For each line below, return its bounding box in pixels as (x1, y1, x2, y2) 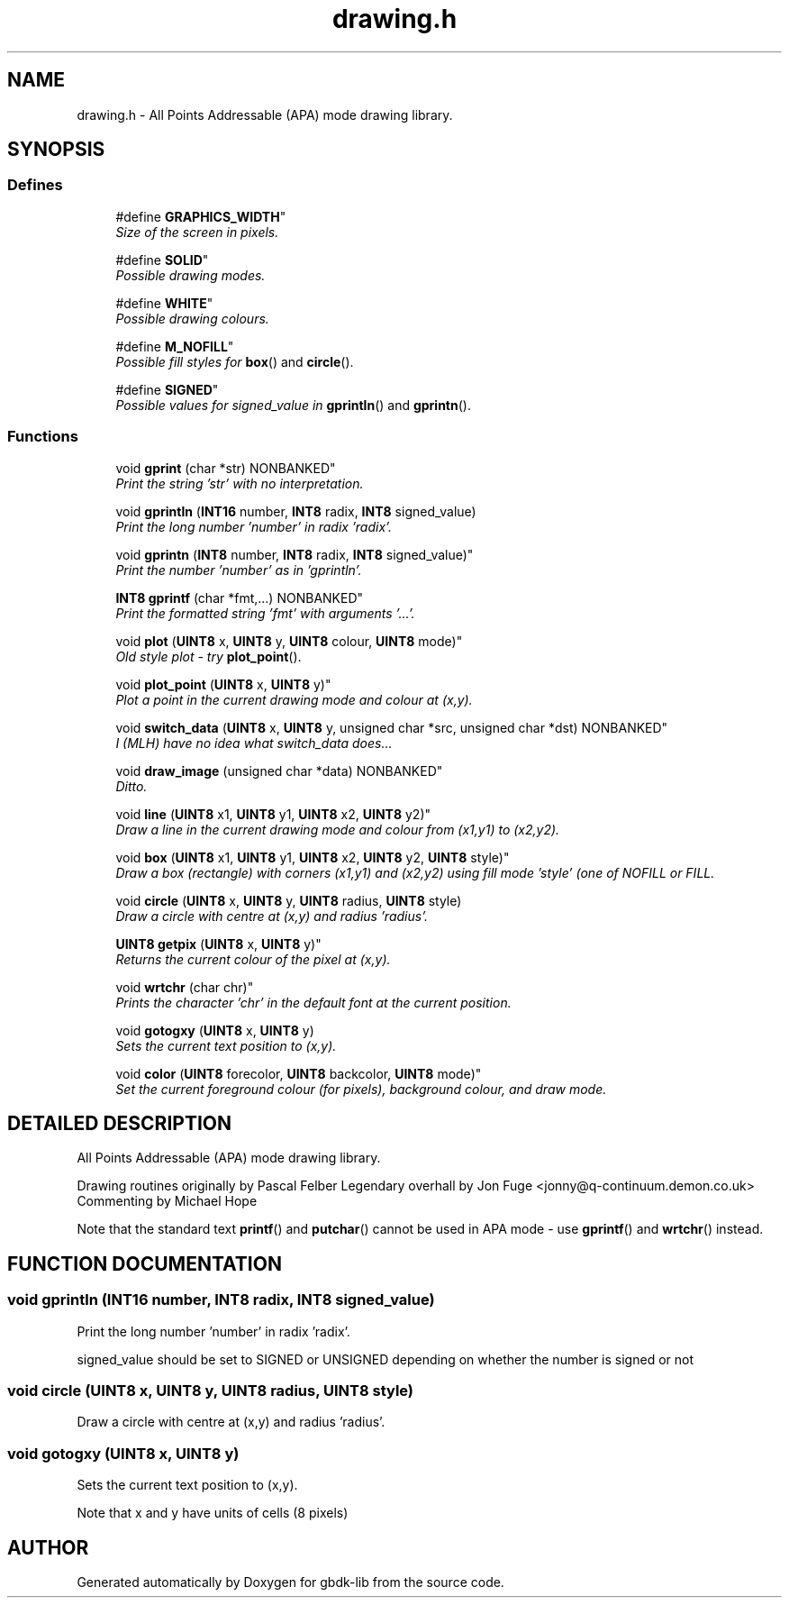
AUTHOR (7, 1536, 89, 1559)
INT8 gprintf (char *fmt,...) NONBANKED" (115, 589, 364, 606)
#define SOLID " (115, 251, 209, 268)
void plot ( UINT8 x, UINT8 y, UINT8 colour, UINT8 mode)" (115, 633, 463, 649)
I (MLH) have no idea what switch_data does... (115, 734, 393, 751)
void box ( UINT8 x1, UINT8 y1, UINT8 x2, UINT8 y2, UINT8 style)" (115, 849, 510, 865)
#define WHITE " (115, 295, 213, 311)
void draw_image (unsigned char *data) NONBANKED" (115, 762, 443, 779)
